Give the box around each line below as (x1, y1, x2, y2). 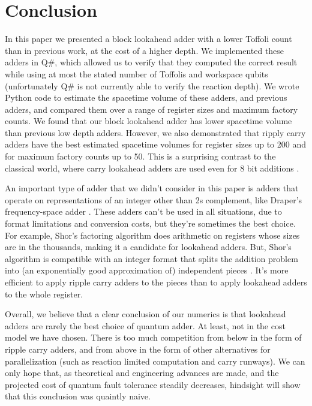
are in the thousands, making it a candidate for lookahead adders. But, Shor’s (5, 240, 292, 253)
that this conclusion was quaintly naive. (5, 390, 151, 402)
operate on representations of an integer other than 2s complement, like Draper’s (5, 193, 302, 206)
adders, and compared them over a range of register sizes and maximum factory (5, 103, 298, 115)
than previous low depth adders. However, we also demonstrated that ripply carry (5, 126, 306, 139)
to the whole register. (5, 287, 83, 300)
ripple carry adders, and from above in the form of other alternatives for (5, 342, 271, 355)
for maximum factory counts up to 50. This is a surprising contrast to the (5, 150, 276, 163)
